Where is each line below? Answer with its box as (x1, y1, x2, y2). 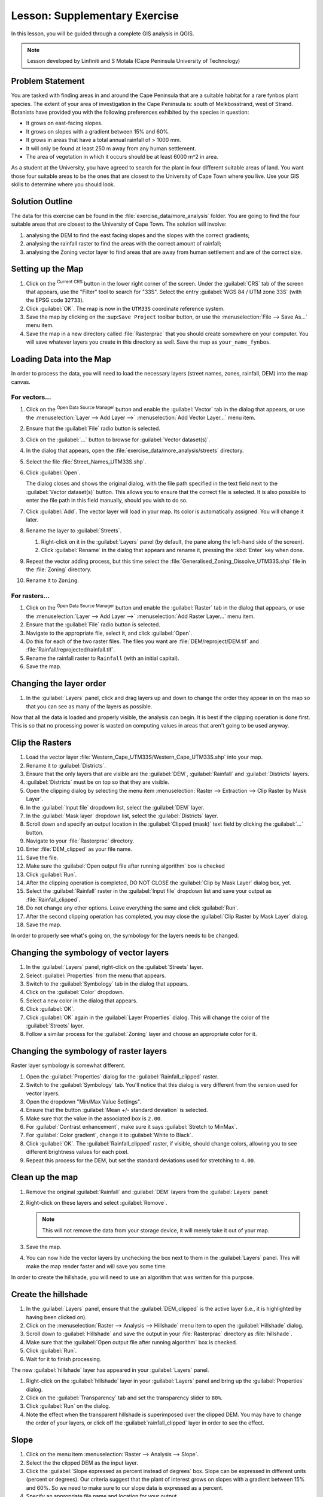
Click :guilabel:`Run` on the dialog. (26, 1402, 111, 1410)
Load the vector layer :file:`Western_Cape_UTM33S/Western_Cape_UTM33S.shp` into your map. (26, 753, 263, 760)
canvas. (11, 378, 31, 386)
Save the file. (26, 854, 59, 861)
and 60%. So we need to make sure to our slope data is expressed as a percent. (26, 1484, 224, 1491)
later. (26, 516, 39, 523)
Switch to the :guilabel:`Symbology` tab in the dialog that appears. (26, 980, 189, 987)
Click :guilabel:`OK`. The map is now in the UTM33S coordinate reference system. (26, 305, 225, 312)
